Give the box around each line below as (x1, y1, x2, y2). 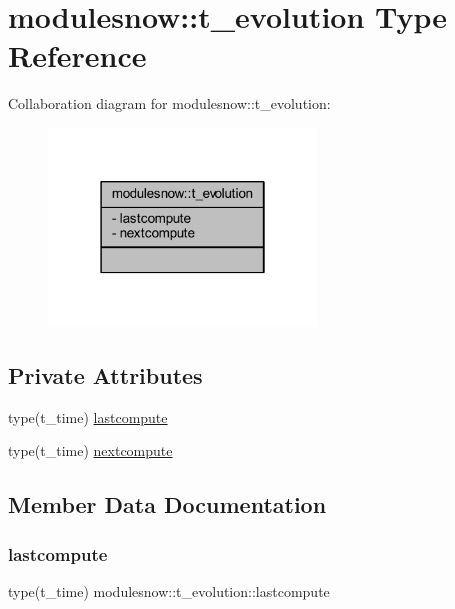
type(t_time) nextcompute (8, 440, 173, 461)
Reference (8, 35, 147, 76)
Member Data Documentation (8, 489, 327, 520)
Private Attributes (8, 359, 203, 390)
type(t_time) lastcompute (8, 406, 168, 427)
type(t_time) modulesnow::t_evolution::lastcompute (8, 580, 330, 601)
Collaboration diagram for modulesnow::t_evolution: (8, 93, 331, 114)
